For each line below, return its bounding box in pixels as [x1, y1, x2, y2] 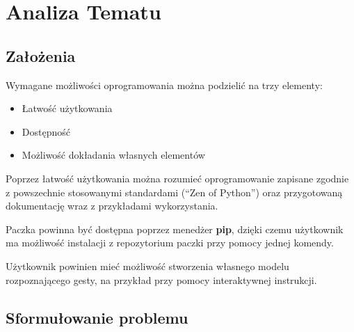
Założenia [6, 45, 76, 66]
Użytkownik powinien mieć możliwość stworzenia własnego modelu [6, 258, 289, 273]
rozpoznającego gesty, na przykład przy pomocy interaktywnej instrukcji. [6, 272, 317, 287]
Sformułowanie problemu [6, 306, 188, 328]
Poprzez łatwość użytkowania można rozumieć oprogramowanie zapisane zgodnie [6, 171, 349, 185]
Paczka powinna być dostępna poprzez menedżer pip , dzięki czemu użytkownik [6, 221, 344, 236]
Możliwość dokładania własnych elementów [22, 148, 205, 162]
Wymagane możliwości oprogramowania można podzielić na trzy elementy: [6, 77, 323, 92]
